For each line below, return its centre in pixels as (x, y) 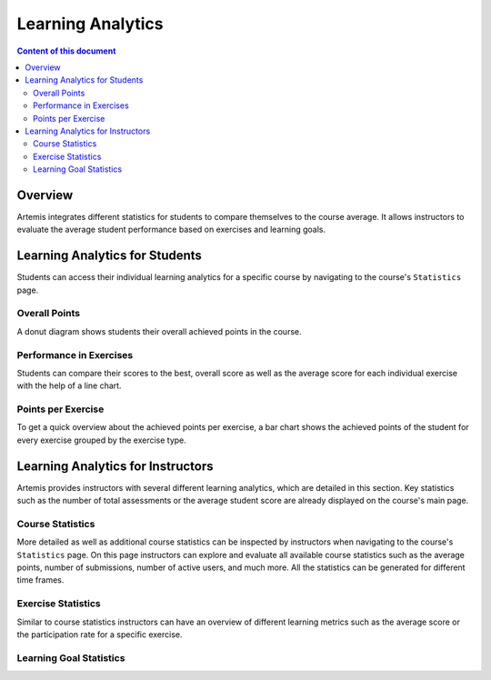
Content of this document (66, 51)
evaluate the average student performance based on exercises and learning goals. (171, 230)
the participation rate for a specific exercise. (100, 635)
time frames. (40, 580)
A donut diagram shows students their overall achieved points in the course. (159, 331)
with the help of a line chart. (69, 385)
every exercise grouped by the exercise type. (101, 440)
